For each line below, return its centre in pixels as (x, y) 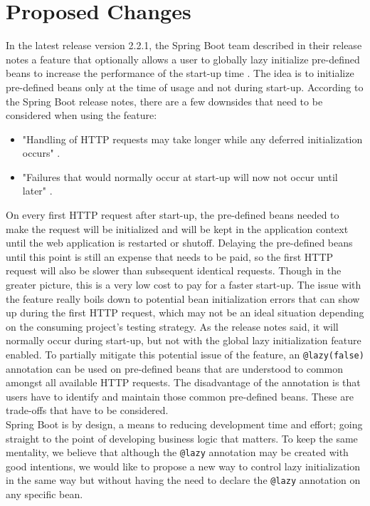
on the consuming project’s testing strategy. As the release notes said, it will (172, 326)
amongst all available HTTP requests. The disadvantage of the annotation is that (183, 382)
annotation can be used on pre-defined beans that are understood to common (175, 368)
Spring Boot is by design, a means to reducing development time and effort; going (184, 424)
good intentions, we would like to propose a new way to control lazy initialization (183, 466)
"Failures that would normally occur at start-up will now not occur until (180, 176)
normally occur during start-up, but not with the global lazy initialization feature (184, 340)
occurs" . (41, 153)
